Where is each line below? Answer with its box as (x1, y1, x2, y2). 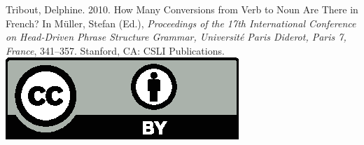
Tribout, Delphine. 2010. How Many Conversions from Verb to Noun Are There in (6, 2, 358, 16)
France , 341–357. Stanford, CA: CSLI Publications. (6, 43, 225, 57)
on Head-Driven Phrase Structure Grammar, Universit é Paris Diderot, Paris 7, (6, 29, 346, 44)
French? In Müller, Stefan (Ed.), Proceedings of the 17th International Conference (6, 15, 356, 30)
